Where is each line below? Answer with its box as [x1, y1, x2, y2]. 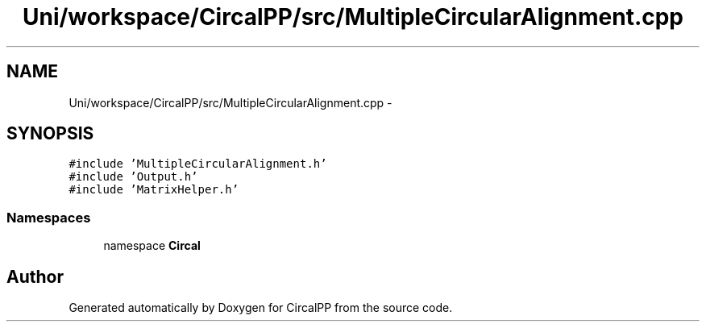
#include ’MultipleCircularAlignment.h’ [69, 157, 327, 171]
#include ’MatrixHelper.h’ [69, 183, 239, 197]
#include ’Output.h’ [69, 170, 198, 184]
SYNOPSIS [6, 123, 94, 144]
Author [6, 266, 64, 287]
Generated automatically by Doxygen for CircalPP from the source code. [69, 301, 453, 315]
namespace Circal [103, 239, 201, 253]
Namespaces [6, 209, 91, 226]
